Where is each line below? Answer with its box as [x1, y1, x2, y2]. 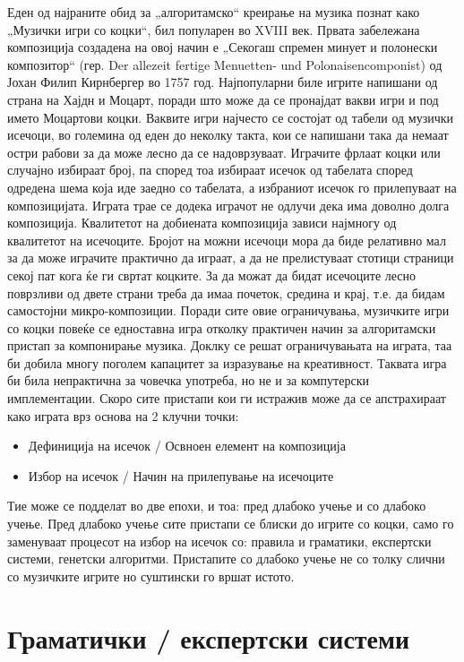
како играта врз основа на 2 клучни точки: [7, 406, 239, 425]
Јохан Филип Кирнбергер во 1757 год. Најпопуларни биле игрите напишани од [7, 73, 438, 91]
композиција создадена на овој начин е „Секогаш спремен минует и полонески [7, 38, 438, 56]
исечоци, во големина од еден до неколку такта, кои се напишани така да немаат [7, 125, 449, 144]
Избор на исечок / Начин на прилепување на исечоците [28, 466, 334, 485]
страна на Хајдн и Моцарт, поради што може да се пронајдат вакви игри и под [7, 90, 439, 108]
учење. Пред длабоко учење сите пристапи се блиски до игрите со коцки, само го [7, 514, 454, 533]
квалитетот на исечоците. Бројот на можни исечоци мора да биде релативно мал [7, 230, 446, 249]
